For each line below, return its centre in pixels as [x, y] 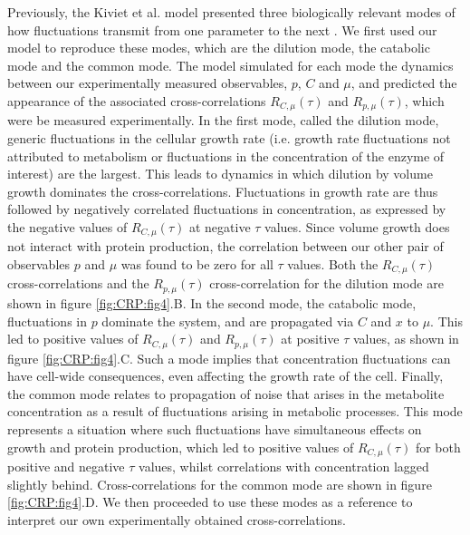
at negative [220, 226]
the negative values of [67, 226]
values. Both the [333, 264]
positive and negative [66, 466]
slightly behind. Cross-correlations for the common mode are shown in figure [220, 484]
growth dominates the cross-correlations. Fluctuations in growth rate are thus [223, 191]
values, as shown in [406, 339]
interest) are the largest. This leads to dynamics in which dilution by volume [220, 174]
